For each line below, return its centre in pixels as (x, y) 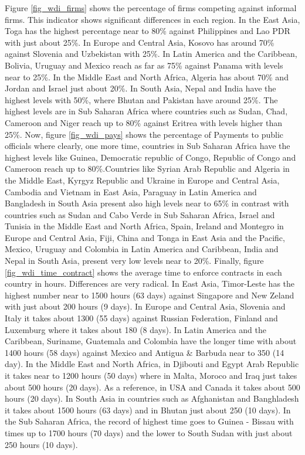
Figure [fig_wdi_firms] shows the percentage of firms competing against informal (151, 8)
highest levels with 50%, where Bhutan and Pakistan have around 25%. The (141, 99)
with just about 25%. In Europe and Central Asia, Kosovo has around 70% (140, 42)
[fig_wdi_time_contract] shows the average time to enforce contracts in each (143, 272)
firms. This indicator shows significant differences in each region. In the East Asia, (152, 19)
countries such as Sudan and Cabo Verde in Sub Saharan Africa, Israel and (140, 214)
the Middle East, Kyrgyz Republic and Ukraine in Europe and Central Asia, (142, 180)
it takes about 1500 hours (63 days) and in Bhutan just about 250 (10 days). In (148, 410)
